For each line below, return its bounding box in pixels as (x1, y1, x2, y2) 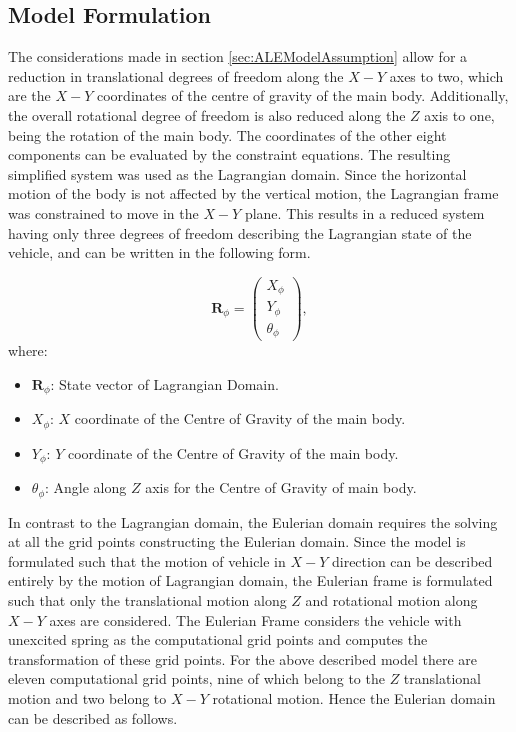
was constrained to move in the (8, 202, 199, 223)
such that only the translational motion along (8, 590, 287, 611)
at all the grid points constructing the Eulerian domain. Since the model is (8, 531, 466, 552)
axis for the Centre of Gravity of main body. (145, 477, 417, 498)
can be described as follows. (8, 707, 178, 728)
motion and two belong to (8, 688, 167, 709)
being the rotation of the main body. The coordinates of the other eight (8, 124, 447, 145)
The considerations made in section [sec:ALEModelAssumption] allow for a (8, 46, 468, 67)
